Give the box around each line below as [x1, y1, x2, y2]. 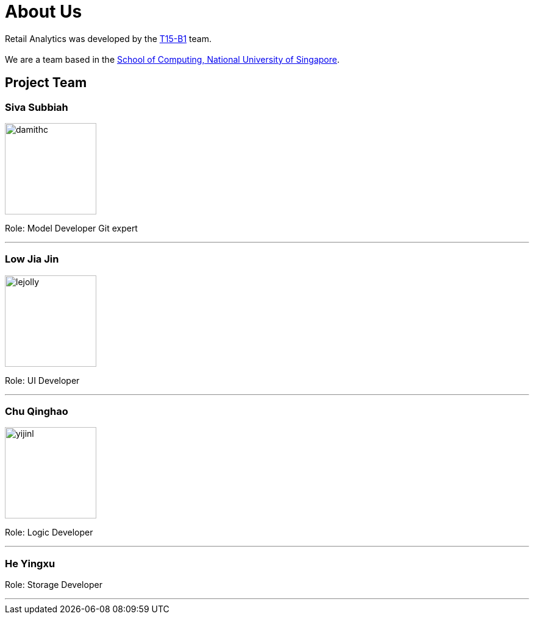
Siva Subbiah [5, 101, 68, 113]
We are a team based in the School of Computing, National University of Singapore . [5, 54, 340, 65]
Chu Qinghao [5, 405, 68, 418]
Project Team [5, 75, 87, 91]
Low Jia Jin [5, 253, 59, 266]
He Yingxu [5, 557, 55, 570]
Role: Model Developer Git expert [5, 222, 138, 233]
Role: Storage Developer [5, 579, 102, 590]
